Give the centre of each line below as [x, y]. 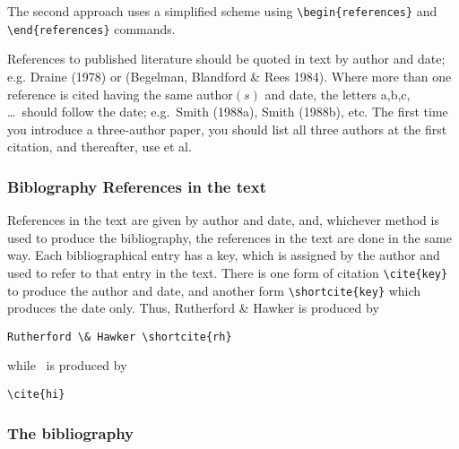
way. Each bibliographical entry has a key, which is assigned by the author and [224, 255]
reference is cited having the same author [120, 94]
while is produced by [67, 365]
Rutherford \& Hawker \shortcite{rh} [120, 337]
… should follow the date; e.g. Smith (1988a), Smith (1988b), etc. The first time [228, 112]
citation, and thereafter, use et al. [100, 147]
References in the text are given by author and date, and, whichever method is [223, 220]
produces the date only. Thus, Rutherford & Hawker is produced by [193, 308]
